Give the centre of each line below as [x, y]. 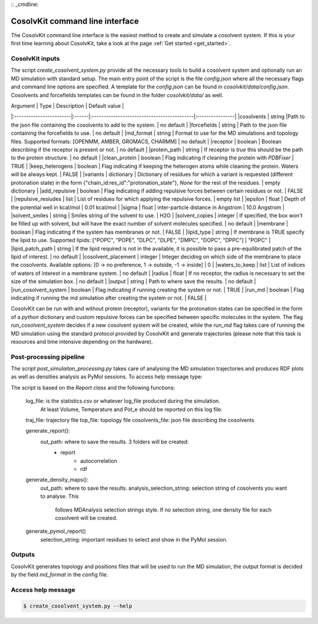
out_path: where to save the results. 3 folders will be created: [115, 442]
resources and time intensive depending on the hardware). [82, 341]
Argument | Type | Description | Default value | [67, 106]
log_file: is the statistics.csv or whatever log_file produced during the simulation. [123, 401]
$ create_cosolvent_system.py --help [78, 606]
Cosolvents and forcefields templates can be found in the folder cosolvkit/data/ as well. [117, 95]
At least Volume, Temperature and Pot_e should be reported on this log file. [132, 409]
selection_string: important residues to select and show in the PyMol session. [134, 539]
